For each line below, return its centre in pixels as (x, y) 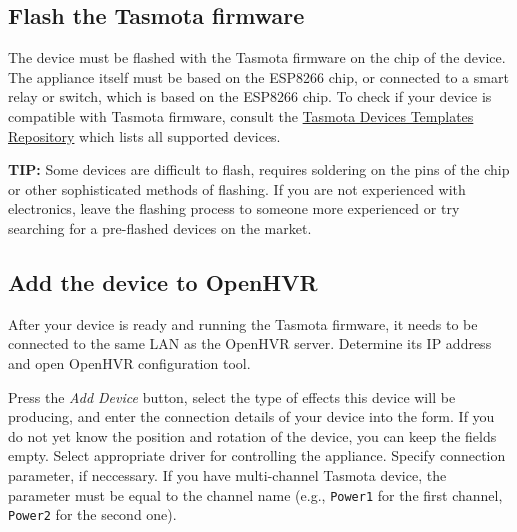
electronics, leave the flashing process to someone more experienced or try (234, 208)
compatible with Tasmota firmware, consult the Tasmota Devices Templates (241, 115)
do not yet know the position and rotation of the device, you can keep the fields (252, 435)
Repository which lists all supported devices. (144, 135)
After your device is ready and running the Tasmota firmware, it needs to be (243, 323)
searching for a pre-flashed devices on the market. (160, 227)
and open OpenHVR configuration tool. (129, 362)
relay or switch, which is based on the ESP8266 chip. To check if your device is (250, 96)
